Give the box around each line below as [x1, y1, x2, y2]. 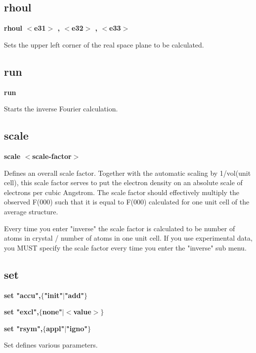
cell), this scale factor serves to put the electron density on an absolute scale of [4, 177, 243, 188]
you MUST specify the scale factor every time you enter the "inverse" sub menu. [4, 242, 247, 252]
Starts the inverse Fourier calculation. [4, 103, 118, 114]
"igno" [66, 323, 88, 333]
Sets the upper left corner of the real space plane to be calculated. [4, 39, 204, 50]
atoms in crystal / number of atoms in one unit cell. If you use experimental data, [4, 233, 253, 243]
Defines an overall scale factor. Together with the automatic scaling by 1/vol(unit [4, 167, 251, 178]
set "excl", [4, 306, 39, 317]
